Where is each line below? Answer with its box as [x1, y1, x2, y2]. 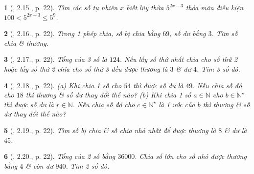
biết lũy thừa [126, 2, 164, 12]
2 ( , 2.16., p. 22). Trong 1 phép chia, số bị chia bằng [4, 28, 161, 39]
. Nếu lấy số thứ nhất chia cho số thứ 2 [119, 54, 238, 64]
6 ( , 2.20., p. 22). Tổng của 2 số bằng [4, 151, 115, 161]
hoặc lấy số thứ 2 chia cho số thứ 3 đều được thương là [4, 63, 168, 74]
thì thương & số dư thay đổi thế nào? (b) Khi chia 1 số [25, 90, 191, 100]
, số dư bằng [169, 28, 206, 39]
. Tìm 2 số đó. [66, 160, 110, 171]
